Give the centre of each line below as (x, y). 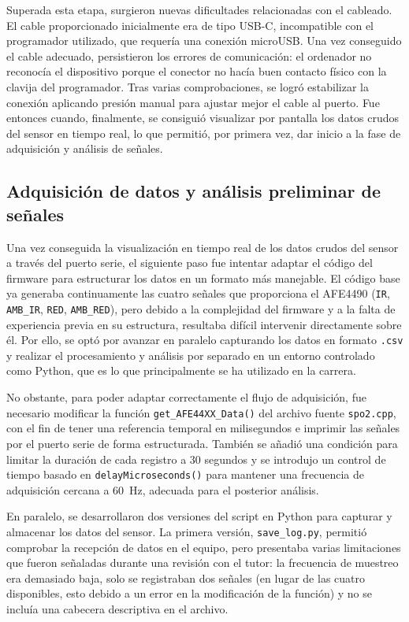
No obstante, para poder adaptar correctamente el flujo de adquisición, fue (186, 397)
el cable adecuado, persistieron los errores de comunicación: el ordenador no (189, 56)
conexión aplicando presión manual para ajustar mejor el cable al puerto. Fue (193, 102)
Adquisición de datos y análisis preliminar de (193, 191)
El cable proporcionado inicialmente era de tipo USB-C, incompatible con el (190, 25)
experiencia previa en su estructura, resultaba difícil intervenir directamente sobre (204, 324)
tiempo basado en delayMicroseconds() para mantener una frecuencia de (185, 474)
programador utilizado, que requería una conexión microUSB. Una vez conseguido (204, 41)
